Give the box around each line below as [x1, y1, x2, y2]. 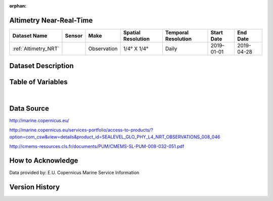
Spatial [123, 29, 141, 36]
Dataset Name [12, 32, 48, 39]
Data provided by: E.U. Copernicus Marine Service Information [9, 170, 140, 176]
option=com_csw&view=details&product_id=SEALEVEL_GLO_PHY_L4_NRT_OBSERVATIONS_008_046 [9, 134, 220, 140]
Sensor [65, 32, 83, 39]
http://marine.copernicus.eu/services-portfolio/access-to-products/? [9, 127, 154, 133]
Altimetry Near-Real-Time [9, 16, 93, 25]
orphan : [9, 3, 27, 9]
